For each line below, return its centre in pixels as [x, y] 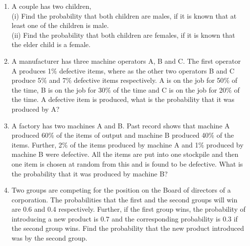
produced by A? [35, 109]
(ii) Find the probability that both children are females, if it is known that [123, 35]
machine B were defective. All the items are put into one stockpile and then [125, 154]
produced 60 [30, 135]
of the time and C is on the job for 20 [170, 89]
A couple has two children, [51, 6]
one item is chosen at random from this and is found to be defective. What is [127, 163]
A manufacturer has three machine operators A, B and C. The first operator [126, 61]
